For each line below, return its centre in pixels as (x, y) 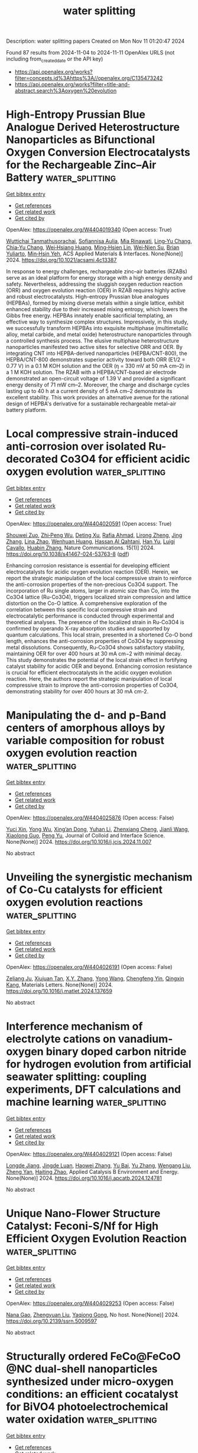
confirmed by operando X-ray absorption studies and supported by (88, 628)
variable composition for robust (85, 740)
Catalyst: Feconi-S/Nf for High (82, 1226)
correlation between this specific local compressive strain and (82, 609)
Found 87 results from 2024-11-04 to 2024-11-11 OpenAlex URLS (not (90, 53)
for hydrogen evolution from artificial (99, 1064)
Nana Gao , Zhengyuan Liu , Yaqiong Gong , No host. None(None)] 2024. (92, 1314)
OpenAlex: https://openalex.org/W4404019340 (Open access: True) (89, 229)
